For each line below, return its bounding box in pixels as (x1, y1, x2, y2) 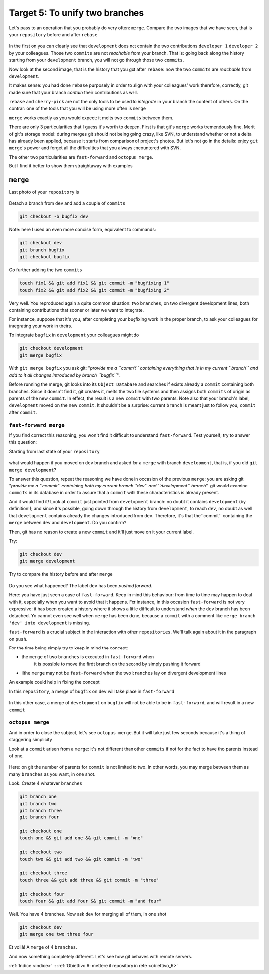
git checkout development (19, 345, 83, 351)
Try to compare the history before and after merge (9, 571, 113, 577)
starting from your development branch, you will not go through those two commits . (9, 57, 184, 63)
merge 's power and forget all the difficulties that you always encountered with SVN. (9, 145, 181, 151)
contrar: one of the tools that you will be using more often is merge (9, 105, 146, 112)
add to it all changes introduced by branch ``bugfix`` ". (9, 372, 120, 378)
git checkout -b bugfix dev (19, 214, 88, 219)
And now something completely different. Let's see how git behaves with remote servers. (9, 953, 193, 959)
